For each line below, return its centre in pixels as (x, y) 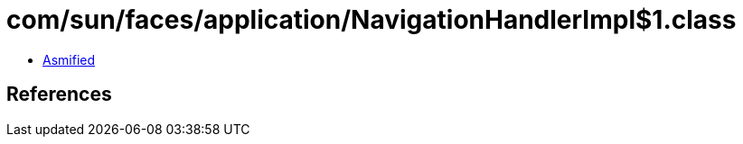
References (59, 94)
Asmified (69, 59)
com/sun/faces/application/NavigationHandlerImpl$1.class (371, 20)
